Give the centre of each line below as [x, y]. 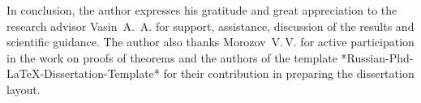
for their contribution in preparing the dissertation [289, 73]
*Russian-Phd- [377, 57]
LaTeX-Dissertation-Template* [83, 73]
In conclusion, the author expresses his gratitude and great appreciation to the [202, 10]
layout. [24, 89]
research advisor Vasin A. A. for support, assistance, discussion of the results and [210, 26]
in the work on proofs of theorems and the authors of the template [172, 57]
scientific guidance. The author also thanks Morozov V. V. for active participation [210, 42]
